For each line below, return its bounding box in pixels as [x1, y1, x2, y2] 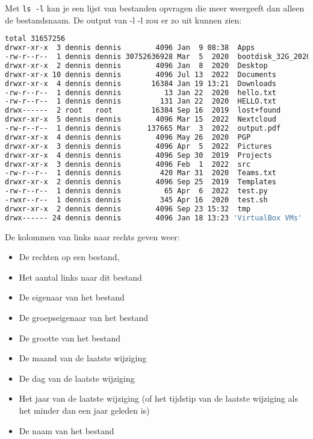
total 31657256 [5, 34, 66, 43]
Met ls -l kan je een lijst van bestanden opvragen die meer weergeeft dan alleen [5, 2, 305, 14]
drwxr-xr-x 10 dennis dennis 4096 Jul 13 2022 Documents [5, 70, 277, 79]
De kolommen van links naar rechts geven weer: [5, 230, 180, 243]
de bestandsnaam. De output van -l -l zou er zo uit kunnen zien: [5, 13, 242, 26]
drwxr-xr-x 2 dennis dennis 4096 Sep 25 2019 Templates [5, 178, 277, 187]
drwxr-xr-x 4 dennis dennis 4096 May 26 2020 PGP [5, 132, 251, 142]
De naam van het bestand [19, 424, 114, 437]
